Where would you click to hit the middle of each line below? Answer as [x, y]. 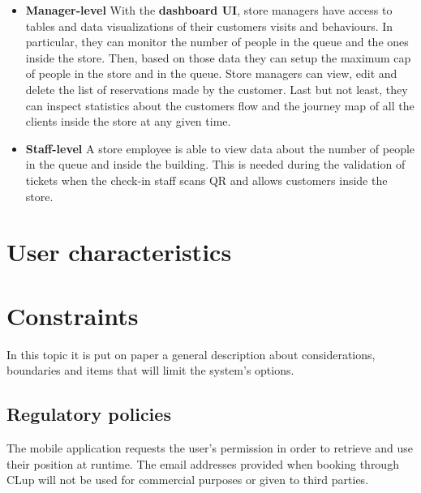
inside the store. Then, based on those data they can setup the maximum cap [218, 57]
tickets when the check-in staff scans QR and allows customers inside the [206, 180]
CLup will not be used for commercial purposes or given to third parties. [188, 480]
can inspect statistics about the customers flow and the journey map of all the [220, 105]
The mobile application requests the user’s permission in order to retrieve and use [210, 448]
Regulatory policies [89, 414]
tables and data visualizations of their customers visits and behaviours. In [209, 26]
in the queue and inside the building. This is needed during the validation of [215, 164]
